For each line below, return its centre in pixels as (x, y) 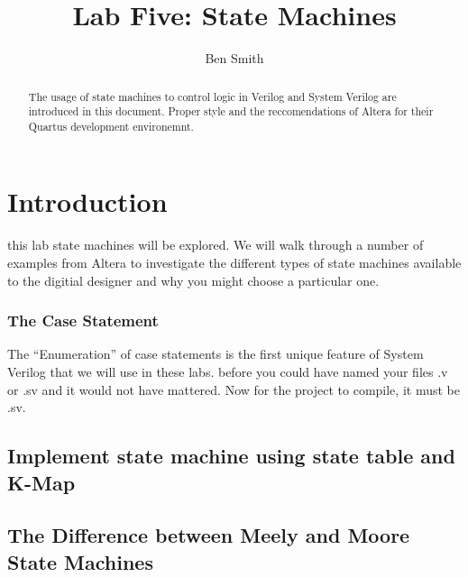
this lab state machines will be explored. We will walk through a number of (216, 245)
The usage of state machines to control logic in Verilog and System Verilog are (212, 96)
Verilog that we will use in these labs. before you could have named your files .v (228, 372)
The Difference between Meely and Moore (209, 535)
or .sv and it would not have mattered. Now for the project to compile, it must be (234, 389)
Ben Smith (234, 58)
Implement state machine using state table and (231, 456)
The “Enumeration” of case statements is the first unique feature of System (216, 354)
